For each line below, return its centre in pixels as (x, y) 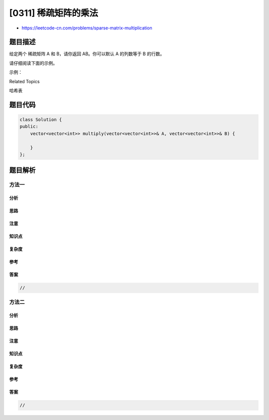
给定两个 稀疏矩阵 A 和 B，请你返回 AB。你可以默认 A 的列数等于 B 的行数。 (87, 54)
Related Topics (24, 81)
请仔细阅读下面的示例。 (33, 63)
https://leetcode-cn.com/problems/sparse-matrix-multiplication (87, 28)
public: (29, 127)
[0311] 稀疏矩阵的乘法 (54, 13)
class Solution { (41, 120)
